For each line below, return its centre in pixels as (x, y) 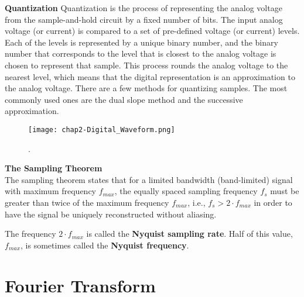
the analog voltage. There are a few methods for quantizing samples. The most (146, 88)
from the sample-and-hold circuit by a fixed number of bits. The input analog (144, 19)
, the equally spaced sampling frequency (186, 191)
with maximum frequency (50, 191)
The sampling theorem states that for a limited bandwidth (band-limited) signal (149, 179)
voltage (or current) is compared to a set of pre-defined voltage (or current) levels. (152, 31)
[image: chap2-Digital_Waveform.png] (102, 129)
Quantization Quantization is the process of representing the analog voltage (144, 8)
